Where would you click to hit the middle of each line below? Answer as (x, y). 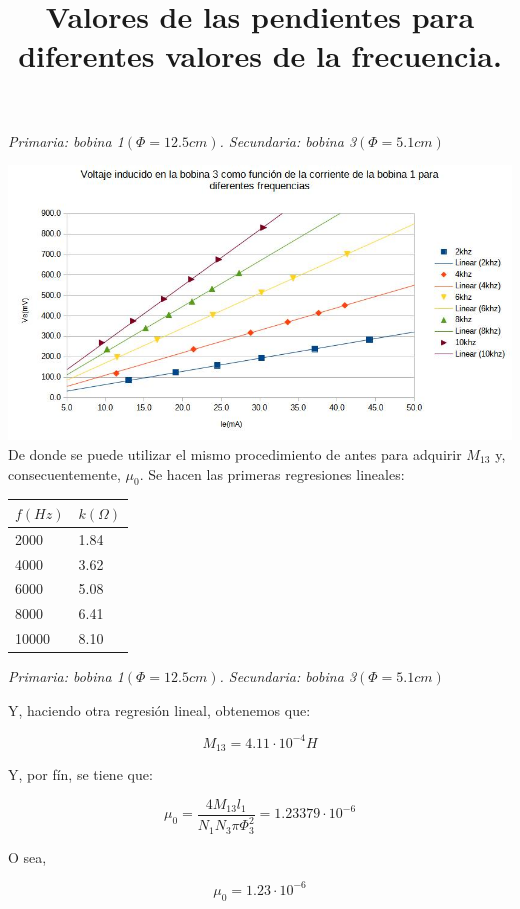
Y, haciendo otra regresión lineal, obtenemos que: (159, 709)
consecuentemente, (64, 473)
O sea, (27, 856)
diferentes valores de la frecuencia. (260, 55)
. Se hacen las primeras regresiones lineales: (272, 473)
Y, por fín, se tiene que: (80, 774)
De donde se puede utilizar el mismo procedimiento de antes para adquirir (235, 454)
